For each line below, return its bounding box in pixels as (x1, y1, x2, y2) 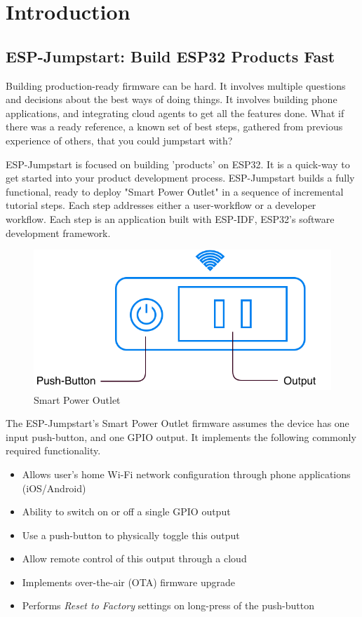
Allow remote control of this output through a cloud (22, 551, 247, 566)
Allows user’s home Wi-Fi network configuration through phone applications (22, 466, 351, 481)
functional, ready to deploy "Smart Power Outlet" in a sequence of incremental (6, 184, 344, 198)
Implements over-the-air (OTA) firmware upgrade (22, 574, 235, 589)
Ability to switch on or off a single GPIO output (22, 504, 231, 519)
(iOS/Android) (22, 480, 86, 495)
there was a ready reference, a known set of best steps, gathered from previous (6, 119, 343, 134)
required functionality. (6, 443, 101, 458)
